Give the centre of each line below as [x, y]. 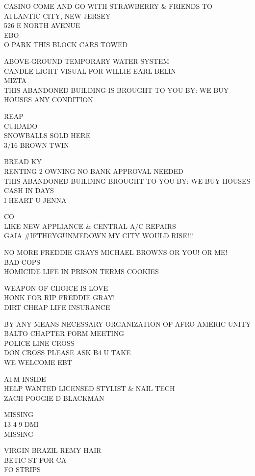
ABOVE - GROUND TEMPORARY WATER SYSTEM [87, 61]
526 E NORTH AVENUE [42, 25]
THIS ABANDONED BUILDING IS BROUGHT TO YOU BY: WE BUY [116, 90]
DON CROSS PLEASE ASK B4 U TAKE [67, 352]
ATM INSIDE [25, 378]
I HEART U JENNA [35, 200]
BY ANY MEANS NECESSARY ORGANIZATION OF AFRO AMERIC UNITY [127, 323]
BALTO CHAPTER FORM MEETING [64, 333]
